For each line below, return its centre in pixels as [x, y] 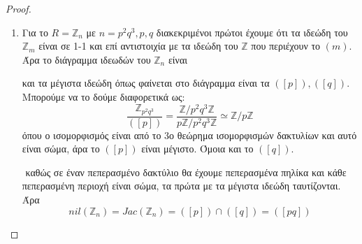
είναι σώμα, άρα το [61, 149]
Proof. [19, 8]
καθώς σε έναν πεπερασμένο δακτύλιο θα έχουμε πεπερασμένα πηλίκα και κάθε [186, 172]
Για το [35, 32]
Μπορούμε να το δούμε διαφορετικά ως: [103, 96]
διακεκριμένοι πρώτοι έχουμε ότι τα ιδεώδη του [252, 32]
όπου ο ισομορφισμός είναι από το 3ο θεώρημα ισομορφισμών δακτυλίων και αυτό [189, 135]
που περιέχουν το [286, 46]
